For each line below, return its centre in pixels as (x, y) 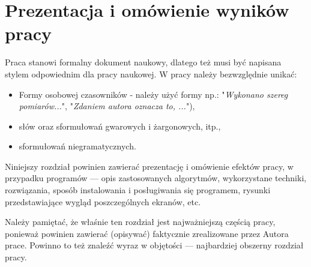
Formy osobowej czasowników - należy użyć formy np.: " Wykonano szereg (153, 94)
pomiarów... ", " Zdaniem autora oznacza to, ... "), (107, 106)
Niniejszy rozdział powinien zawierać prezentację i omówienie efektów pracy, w (149, 166)
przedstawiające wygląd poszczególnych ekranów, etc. (103, 201)
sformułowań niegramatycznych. (77, 146)
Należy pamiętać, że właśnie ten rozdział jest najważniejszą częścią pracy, (140, 222)
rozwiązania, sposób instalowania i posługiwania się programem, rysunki (138, 190)
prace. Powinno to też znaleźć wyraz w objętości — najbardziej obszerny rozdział (154, 245)
